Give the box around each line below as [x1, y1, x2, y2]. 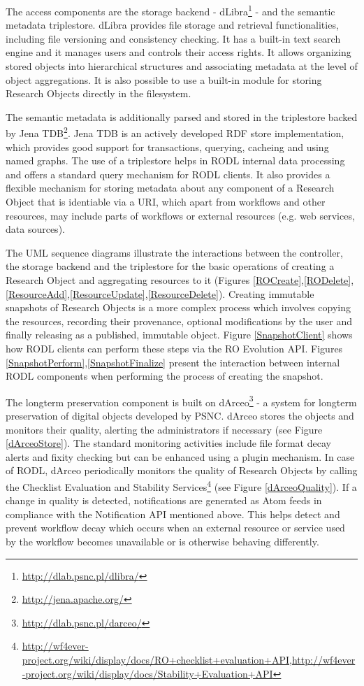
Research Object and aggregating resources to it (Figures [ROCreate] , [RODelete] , [6, 273, 354, 287]
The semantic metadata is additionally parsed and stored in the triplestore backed [6, 109, 358, 124]
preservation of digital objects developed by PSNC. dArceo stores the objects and [6, 408, 354, 422]
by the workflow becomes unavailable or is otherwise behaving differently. [6, 534, 319, 548]
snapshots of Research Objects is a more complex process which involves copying [6, 300, 351, 315]
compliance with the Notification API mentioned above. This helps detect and [6, 506, 340, 521]
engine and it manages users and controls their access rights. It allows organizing [6, 45, 351, 59]
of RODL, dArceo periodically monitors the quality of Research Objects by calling [6, 463, 358, 478]
